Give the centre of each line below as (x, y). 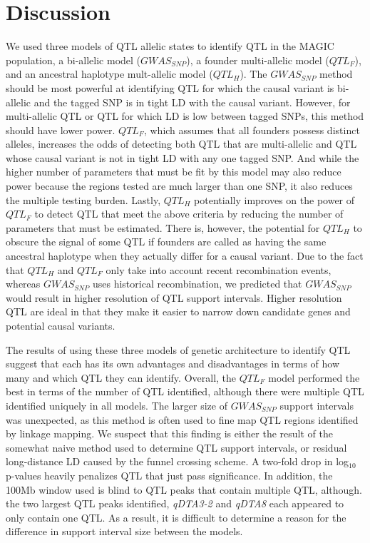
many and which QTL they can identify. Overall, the (121, 377)
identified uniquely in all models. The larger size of (117, 405)
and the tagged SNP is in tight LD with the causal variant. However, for (192, 102)
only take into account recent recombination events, (219, 269)
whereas (23, 284)
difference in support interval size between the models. (124, 531)
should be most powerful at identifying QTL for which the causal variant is (170, 87)
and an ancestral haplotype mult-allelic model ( (109, 74)
